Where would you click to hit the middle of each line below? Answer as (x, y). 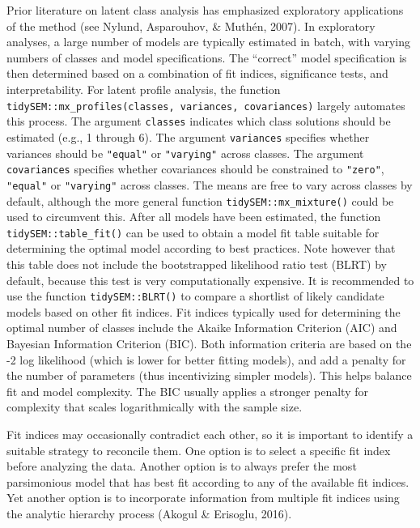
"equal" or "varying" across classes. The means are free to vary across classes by (210, 184)
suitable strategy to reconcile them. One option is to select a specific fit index (199, 450)
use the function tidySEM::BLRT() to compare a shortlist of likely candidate (195, 296)
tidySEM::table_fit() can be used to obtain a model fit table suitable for (193, 232)
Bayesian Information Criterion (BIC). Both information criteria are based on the (209, 344)
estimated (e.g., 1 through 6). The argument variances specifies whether (188, 136)
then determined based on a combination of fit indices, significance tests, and (197, 73)
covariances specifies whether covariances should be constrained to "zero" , (195, 169)
